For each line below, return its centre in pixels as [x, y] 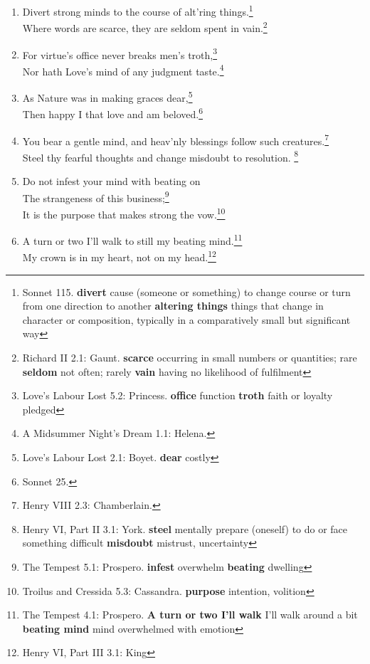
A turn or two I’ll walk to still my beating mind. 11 [132, 239]
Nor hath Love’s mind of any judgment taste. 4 [123, 70]
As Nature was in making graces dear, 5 [107, 96]
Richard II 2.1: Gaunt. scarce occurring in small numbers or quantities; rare [190, 357]
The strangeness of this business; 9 [96, 196]
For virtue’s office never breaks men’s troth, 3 [120, 53]
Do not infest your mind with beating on [111, 181]
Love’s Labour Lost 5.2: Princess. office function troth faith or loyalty [178, 395]
